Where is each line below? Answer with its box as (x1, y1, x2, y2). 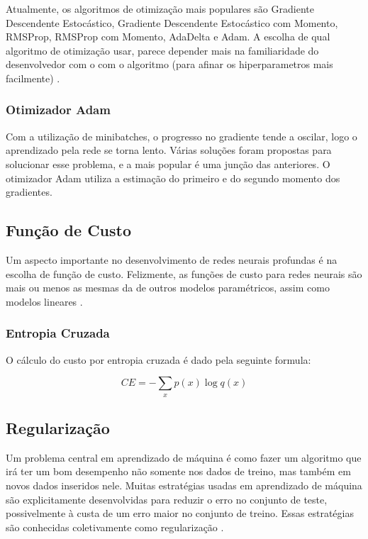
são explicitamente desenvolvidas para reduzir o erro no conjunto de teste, (6, 491, 328, 506)
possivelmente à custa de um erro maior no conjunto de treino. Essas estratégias (6, 506, 354, 521)
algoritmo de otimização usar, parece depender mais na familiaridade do (6, 43, 319, 57)
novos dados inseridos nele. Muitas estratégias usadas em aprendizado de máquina (6, 477, 362, 492)
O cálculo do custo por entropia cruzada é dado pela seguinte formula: (6, 352, 311, 367)
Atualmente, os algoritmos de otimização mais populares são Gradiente (6, 1, 314, 16)
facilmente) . (6, 70, 60, 85)
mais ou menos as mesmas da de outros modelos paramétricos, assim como (6, 280, 330, 295)
